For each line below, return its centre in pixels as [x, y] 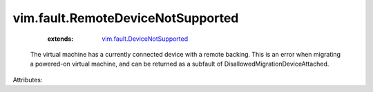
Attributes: [28, 80]
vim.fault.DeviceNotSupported [145, 39]
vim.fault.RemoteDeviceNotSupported [126, 18]
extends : [60, 39]
